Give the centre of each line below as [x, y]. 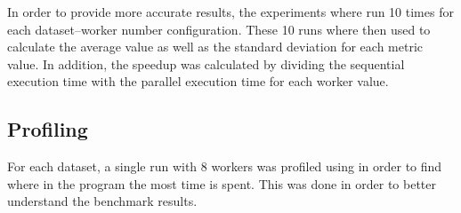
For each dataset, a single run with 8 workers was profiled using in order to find [225, 166]
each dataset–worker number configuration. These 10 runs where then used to [219, 29]
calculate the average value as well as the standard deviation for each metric [215, 47]
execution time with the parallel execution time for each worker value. [198, 81]
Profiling [48, 129]
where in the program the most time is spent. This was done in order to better [222, 183]
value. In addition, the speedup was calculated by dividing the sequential [206, 63]
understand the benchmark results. [102, 201]
